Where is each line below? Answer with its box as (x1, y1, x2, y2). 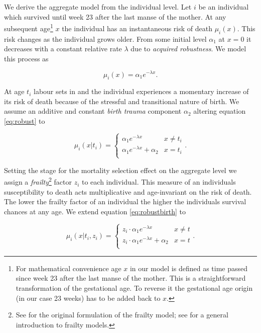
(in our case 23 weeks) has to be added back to (16, 292, 161, 303)
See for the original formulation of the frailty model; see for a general (16, 309, 228, 320)
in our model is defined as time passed (129, 263, 248, 273)
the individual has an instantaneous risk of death (62, 23, 212, 33)
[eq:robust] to (4, 116, 45, 126)
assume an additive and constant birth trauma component (4, 106, 182, 116)
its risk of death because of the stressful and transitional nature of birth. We (4, 96, 239, 106)
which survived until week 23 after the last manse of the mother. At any (4, 11, 226, 22)
